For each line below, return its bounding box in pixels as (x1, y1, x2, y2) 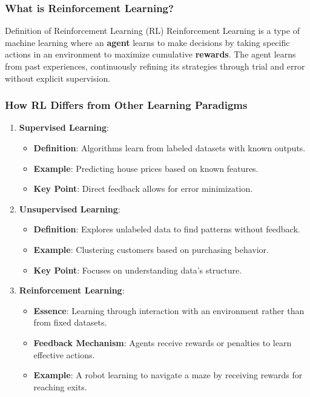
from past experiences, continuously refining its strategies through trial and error (5, 60, 305, 72)
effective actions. (33, 348, 95, 361)
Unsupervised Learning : (19, 202, 120, 215)
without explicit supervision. (5, 71, 111, 84)
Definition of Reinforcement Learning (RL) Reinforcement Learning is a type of (5, 24, 300, 37)
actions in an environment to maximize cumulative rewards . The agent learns (5, 48, 296, 61)
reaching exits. (33, 380, 87, 393)
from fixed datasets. (33, 316, 107, 329)
